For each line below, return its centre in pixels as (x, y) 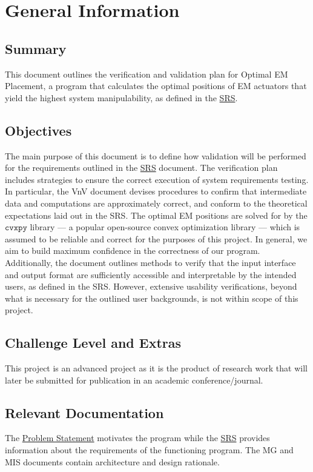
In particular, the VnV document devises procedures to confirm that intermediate (156, 191)
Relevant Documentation (84, 412)
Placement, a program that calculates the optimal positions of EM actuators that (156, 86)
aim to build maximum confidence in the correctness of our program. (133, 251)
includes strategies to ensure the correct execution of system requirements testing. (157, 179)
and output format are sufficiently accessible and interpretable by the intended (151, 274)
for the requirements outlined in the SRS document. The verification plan (141, 168)
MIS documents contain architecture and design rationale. (112, 461)
